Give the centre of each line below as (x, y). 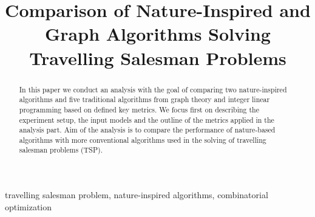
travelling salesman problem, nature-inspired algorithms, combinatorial (137, 195)
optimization (29, 206)
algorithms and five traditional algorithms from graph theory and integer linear (144, 99)
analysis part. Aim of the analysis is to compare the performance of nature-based (147, 130)
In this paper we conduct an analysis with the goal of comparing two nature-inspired (153, 89)
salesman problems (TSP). (61, 150)
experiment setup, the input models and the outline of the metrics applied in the (147, 119)
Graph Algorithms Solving (158, 34)
